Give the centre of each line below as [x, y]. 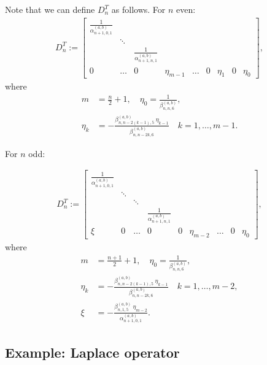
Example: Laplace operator [92, 352]
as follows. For [138, 9]
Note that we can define [50, 9]
